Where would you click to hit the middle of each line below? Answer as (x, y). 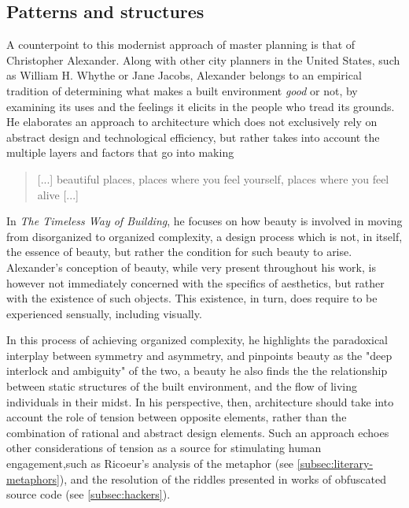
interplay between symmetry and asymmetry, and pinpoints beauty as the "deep (199, 355)
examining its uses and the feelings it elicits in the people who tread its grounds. (201, 106)
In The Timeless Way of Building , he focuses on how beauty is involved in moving (204, 221)
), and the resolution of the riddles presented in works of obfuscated (223, 478)
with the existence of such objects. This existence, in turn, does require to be (192, 298)
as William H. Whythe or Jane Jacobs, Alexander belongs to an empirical (184, 75)
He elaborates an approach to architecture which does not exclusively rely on (192, 122)
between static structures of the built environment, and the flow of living (182, 386)
